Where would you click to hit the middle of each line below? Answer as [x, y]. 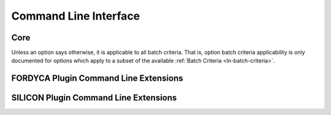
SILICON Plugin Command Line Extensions [94, 98]
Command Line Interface [76, 16]
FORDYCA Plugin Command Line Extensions [97, 79]
